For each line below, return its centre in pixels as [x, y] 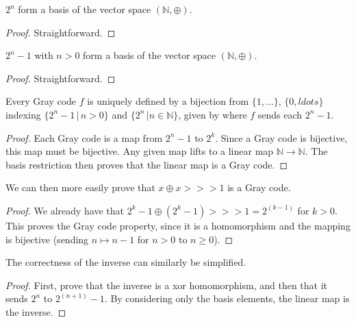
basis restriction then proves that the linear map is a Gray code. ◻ [147, 164]
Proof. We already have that [65, 210]
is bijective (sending [47, 239]
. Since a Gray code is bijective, [281, 137]
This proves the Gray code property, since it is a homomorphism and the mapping [178, 225]
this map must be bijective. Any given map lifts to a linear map [140, 151]
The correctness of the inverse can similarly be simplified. [126, 262]
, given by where [213, 114]
